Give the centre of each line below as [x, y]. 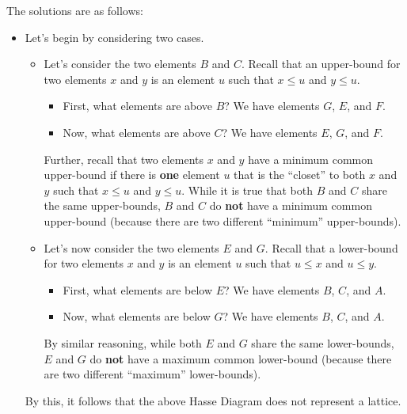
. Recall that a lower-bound [331, 247]
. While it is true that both [247, 190]
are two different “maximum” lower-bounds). [152, 374]
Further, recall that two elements [124, 159]
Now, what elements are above [137, 132]
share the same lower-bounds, [323, 342]
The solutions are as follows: [75, 10]
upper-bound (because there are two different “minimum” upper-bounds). [223, 220]
